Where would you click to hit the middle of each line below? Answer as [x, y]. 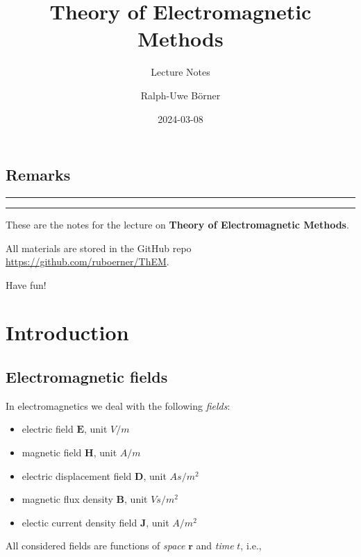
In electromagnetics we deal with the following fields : [118, 405]
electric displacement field [77, 475]
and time [215, 546]
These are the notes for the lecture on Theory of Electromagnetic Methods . [177, 224]
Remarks [38, 175]
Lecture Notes [180, 72]
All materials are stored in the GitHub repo [99, 248]
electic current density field [79, 522]
